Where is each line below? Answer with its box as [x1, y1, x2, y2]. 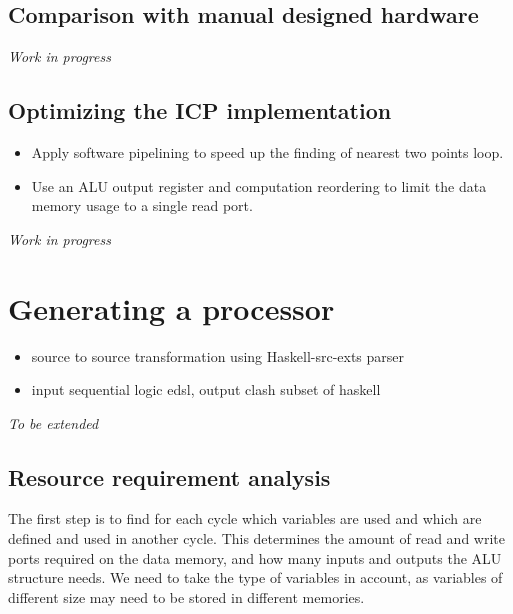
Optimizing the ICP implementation [8, 95, 392, 126]
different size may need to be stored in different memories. [8, 586, 365, 607]
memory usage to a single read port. [31, 195, 253, 216]
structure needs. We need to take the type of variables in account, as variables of [8, 567, 503, 588]
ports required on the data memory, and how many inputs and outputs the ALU [8, 547, 502, 568]
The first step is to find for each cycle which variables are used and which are [8, 508, 482, 529]
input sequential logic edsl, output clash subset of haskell [31, 379, 381, 400]
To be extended [8, 412, 99, 433]
